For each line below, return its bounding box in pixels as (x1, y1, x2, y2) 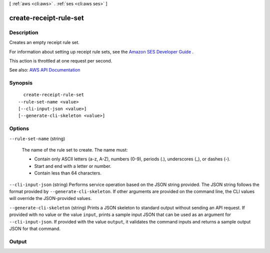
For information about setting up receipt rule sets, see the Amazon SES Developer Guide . (9, 48, 194, 54)
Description (9, 29, 38, 36)
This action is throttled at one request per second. (9, 57, 112, 63)
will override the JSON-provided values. (9, 195, 92, 201)
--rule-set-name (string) (9, 135, 65, 141)
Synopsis (9, 79, 32, 86)
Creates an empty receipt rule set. (9, 39, 80, 45)
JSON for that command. (9, 225, 61, 231)
